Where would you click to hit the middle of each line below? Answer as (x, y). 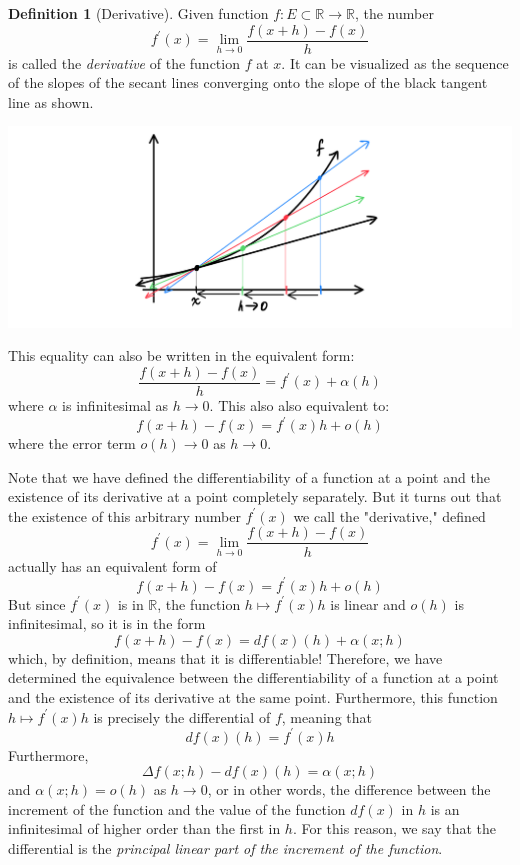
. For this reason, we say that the (394, 828)
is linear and (368, 603)
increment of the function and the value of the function (177, 808)
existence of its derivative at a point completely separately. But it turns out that (255, 496)
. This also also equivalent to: (299, 404)
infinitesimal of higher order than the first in (144, 828)
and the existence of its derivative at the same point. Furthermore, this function (253, 696)
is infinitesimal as (115, 404)
